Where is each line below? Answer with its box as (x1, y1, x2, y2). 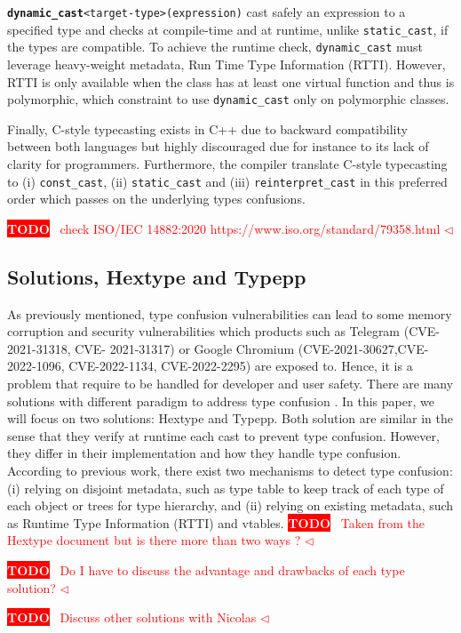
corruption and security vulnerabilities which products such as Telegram (7, 322, 401, 341)
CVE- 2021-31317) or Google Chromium (75, 339, 295, 357)
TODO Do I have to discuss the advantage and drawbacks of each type (7, 560, 405, 579)
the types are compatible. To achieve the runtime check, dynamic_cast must (7, 37, 423, 56)
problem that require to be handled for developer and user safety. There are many (7, 374, 454, 393)
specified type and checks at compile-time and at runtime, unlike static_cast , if (7, 20, 449, 38)
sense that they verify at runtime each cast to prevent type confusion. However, (7, 426, 440, 445)
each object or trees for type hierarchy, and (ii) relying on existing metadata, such (7, 496, 454, 515)
